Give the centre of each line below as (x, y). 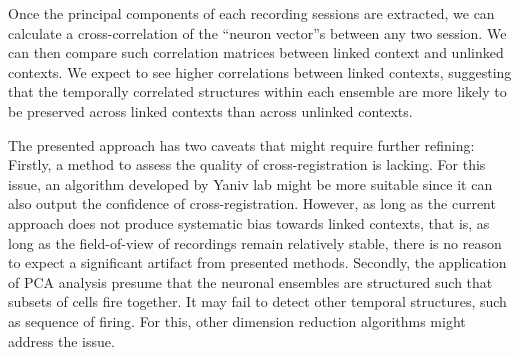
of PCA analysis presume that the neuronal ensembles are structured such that (250, 281)
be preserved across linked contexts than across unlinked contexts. (210, 110)
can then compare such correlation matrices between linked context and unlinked (256, 52)
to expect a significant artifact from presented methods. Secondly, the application (257, 262)
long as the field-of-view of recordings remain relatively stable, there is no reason (255, 242)
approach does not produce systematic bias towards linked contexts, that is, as (249, 222)
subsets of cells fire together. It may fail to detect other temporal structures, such (257, 301)
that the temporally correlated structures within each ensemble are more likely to (257, 91)
